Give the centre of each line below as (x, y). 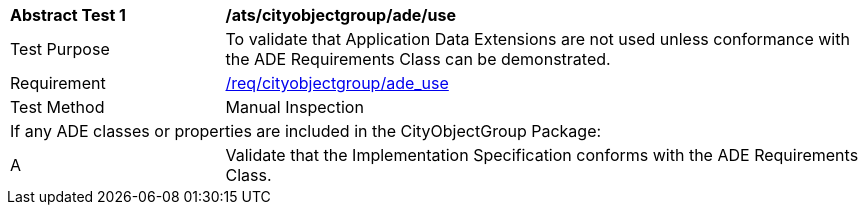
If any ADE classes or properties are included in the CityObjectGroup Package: (306, 131)
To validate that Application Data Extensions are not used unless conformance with (537, 39)
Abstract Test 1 (68, 15)
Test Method (57, 107)
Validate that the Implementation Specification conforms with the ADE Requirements (542, 155)
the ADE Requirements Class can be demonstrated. (418, 59)
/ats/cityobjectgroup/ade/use (340, 15)
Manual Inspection (294, 107)
